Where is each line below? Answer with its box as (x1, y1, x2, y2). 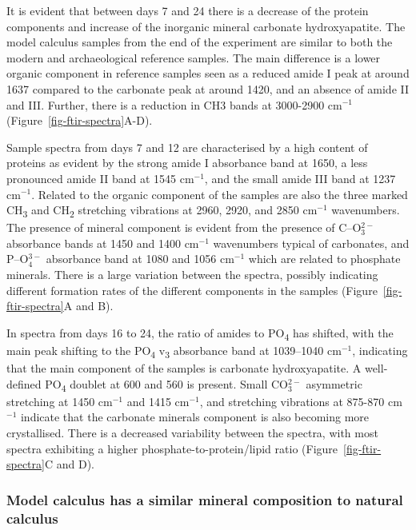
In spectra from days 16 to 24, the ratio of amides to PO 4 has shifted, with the (6, 324, 394, 343)
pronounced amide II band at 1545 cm (6, 169, 194, 186)
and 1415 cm (126, 393, 190, 409)
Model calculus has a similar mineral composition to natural (6, 489, 403, 509)
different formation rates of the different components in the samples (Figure (6, 281, 378, 298)
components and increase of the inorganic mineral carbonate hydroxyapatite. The (6, 18, 406, 34)
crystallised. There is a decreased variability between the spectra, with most (6, 424, 378, 440)
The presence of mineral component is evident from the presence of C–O (6, 219, 362, 236)
